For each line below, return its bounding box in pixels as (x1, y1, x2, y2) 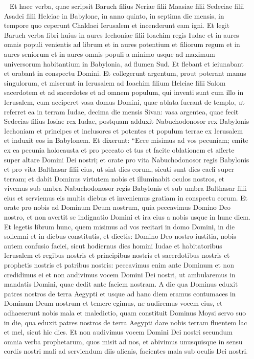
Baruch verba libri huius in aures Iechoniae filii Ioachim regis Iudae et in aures (4, 29, 239, 40)
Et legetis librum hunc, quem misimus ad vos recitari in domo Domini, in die (4, 221, 235, 231)
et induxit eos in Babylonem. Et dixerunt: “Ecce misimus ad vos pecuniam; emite (4, 135, 249, 145)
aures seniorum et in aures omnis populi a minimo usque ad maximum (4, 48, 215, 59)
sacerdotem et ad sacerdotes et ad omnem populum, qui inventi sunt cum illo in (4, 87, 244, 97)
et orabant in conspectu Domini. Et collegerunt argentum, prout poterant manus (4, 68, 246, 78)
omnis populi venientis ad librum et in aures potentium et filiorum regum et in (4, 39, 240, 49)
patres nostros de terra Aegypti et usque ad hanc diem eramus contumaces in (4, 288, 236, 298)
